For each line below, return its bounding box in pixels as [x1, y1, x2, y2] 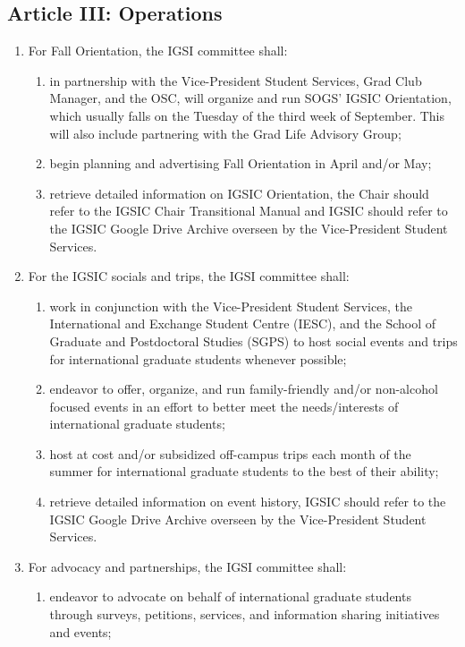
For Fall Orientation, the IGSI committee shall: [28, 41, 288, 60]
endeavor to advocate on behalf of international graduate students [49, 587, 411, 606]
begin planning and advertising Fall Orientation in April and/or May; [49, 154, 432, 173]
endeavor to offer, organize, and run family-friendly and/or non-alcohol [49, 379, 438, 398]
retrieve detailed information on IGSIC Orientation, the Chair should [49, 183, 429, 202]
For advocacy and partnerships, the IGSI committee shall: [28, 557, 347, 575]
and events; [49, 622, 112, 641]
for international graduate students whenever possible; [49, 349, 347, 368]
